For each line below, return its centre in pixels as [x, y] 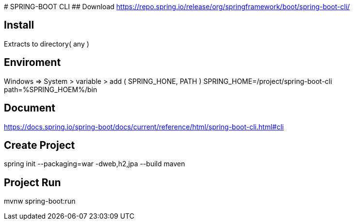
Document [30, 108]
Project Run [32, 182]
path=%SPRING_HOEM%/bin [51, 89]
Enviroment [32, 63]
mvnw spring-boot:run [40, 201]
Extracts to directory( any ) [47, 44]
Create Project [40, 145]
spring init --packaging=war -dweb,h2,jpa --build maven [95, 164]
